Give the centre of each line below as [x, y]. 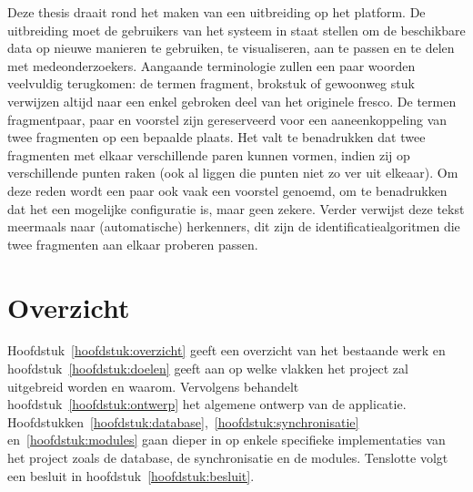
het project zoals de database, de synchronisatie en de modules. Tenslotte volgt [228, 457]
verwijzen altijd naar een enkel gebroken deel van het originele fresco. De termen [232, 101]
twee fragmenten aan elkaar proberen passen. [133, 244]
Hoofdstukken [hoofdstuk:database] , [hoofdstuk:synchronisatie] [183, 421]
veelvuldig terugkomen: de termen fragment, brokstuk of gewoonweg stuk [211, 83]
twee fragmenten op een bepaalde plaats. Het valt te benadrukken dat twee [216, 137]
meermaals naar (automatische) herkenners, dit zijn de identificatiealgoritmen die [234, 226]
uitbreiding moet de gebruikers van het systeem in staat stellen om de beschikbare [236, 30]
